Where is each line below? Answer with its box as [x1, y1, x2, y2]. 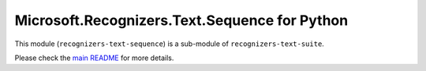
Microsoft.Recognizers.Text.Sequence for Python [14, 12, 349, 29]
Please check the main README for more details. [14, 53, 174, 62]
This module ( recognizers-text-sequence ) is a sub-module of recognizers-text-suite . [14, 39, 325, 48]
